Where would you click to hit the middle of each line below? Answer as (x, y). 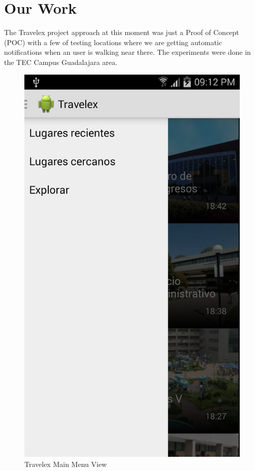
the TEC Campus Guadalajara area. (61, 62)
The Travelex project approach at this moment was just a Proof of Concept (122, 32)
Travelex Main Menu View (66, 464)
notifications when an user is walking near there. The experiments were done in (127, 52)
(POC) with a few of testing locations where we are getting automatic (113, 42)
